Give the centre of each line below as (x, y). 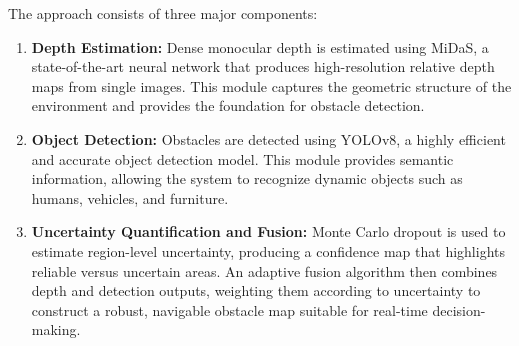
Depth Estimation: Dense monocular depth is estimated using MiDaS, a (260, 46)
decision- (459, 309)
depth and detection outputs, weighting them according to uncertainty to (256, 290)
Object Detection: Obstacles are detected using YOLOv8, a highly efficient (268, 138)
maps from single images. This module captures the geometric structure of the (271, 85)
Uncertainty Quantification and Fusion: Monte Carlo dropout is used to (268, 231)
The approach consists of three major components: (163, 13)
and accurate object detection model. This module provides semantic (242, 158)
